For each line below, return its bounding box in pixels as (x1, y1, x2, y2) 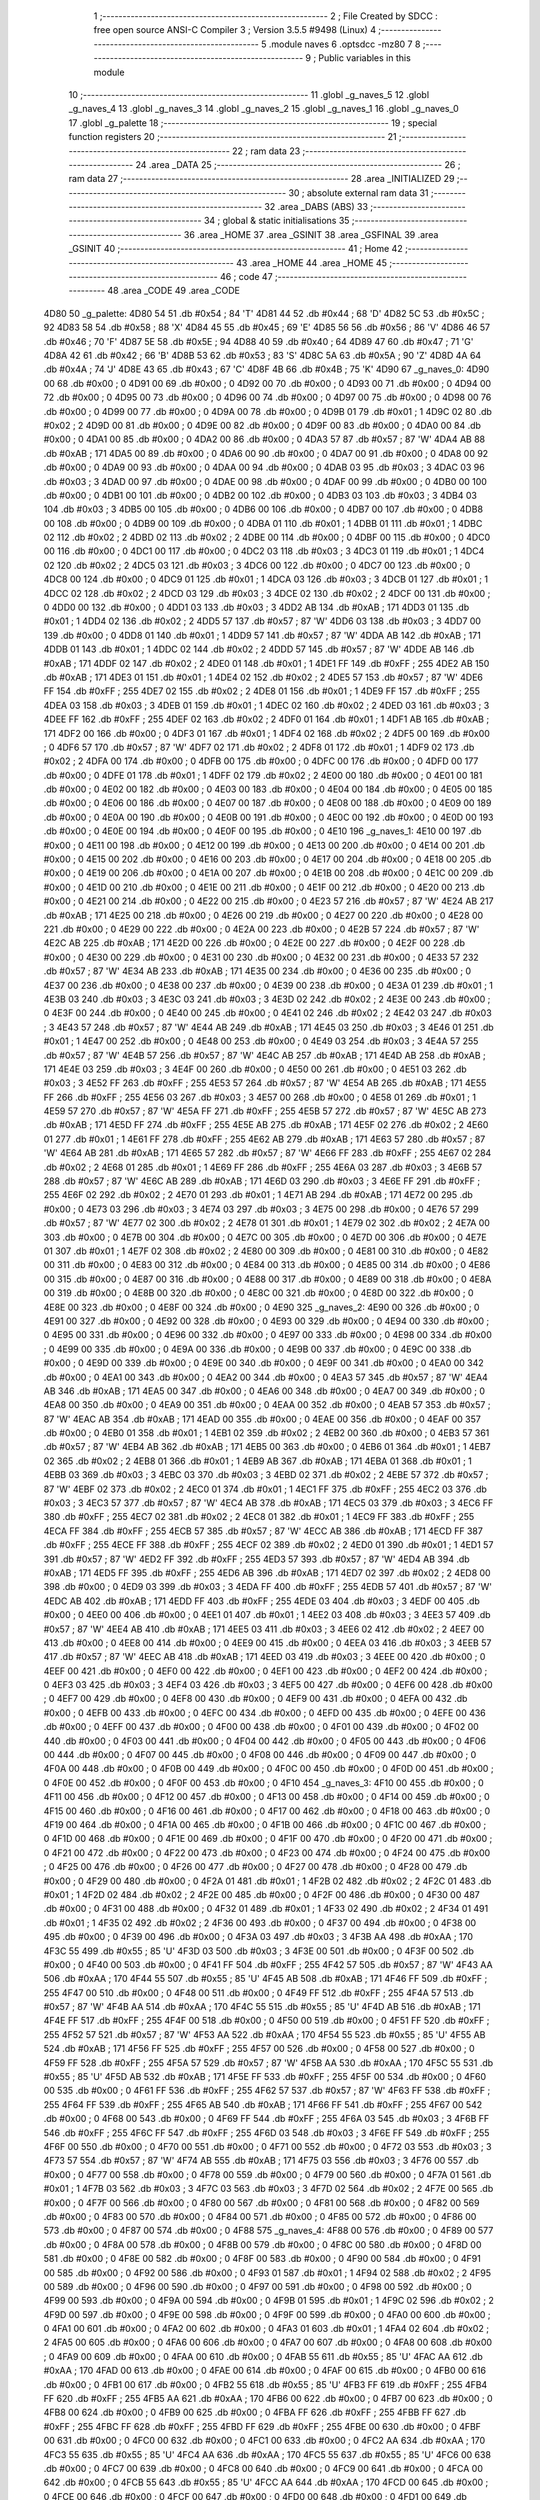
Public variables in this (318, 52, 412, 64)
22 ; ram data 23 (231, 145, 301, 157)
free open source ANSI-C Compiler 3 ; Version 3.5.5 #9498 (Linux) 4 (93, 24, 377, 36)
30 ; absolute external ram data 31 (288, 186, 429, 199)
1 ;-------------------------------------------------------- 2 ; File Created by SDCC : (93, 10, 439, 22)
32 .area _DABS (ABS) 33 (264, 201, 369, 213)
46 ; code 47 (220, 271, 274, 283)
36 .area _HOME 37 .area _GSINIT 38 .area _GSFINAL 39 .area (183, 228, 439, 240)
